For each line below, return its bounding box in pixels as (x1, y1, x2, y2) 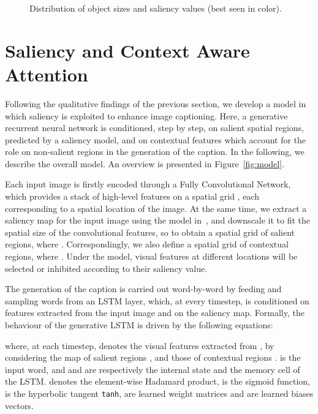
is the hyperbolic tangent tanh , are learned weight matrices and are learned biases (5, 386, 314, 399)
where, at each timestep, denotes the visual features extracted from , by (5, 339, 274, 352)
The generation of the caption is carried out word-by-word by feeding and (5, 282, 282, 295)
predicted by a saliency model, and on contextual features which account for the (5, 133, 306, 146)
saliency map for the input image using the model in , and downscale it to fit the (5, 214, 311, 227)
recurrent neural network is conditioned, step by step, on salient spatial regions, (5, 121, 304, 134)
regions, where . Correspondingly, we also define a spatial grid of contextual (5, 238, 289, 250)
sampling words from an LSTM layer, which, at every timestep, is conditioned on (5, 294, 309, 307)
